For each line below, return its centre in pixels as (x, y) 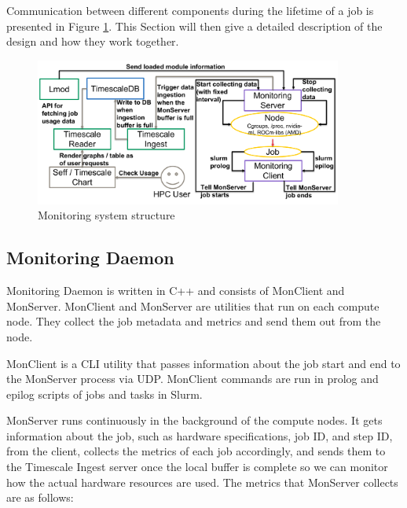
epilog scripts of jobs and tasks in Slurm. (104, 394)
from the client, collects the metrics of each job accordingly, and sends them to (196, 451)
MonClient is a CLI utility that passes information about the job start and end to (203, 363)
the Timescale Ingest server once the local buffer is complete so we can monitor (197, 467)
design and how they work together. (93, 41)
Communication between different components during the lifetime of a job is (190, 10)
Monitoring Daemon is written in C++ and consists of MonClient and (176, 291)
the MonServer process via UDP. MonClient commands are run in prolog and (192, 379)
